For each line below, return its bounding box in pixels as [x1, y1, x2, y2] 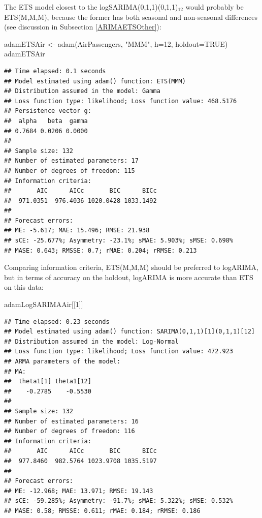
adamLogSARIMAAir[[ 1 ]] [4, 299, 83, 310]
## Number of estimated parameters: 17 [4, 157, 139, 165]
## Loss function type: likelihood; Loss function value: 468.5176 [4, 97, 237, 105]
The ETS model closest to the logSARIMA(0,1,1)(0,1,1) [4, 2, 178, 12]
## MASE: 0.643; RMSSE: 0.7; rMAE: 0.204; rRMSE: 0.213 [4, 247, 197, 254]
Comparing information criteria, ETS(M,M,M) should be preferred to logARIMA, [4, 262, 258, 272]
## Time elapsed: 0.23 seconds [4, 318, 110, 325]
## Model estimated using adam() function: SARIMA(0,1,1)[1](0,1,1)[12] [4, 328, 255, 336]
